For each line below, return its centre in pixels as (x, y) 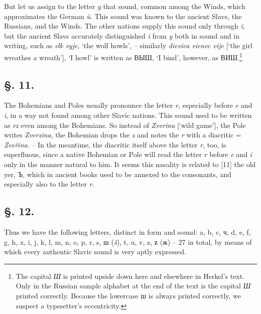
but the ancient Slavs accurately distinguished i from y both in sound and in (122, 35)
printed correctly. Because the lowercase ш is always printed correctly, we (128, 295)
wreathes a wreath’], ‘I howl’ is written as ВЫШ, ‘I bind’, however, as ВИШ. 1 (123, 56)
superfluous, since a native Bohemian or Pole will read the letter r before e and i (128, 154)
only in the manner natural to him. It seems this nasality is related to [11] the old (130, 164)
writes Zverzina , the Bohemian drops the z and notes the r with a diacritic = (123, 135)
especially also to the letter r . (49, 184)
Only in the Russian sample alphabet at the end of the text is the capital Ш (133, 286)
